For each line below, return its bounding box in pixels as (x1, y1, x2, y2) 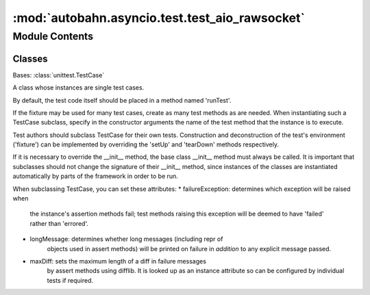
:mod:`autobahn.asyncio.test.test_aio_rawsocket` (12, 10, 305, 25)
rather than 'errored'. (29, 219, 89, 227)
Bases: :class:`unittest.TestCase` (12, 70, 105, 79)
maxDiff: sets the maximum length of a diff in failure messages (29, 257, 207, 265)
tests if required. (47, 276, 94, 284)
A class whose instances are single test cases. (12, 84, 145, 92)
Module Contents (12, 30, 94, 42)
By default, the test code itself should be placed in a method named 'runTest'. (12, 96, 232, 104)
